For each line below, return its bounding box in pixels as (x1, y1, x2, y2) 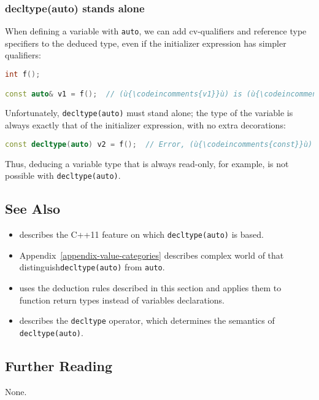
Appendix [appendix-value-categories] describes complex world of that (19, 248, 284, 261)
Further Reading (5, 356, 112, 375)
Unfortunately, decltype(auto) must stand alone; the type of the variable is (5, 106, 293, 119)
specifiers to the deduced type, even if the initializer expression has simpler (5, 36, 286, 49)
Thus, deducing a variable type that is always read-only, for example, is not (5, 157, 289, 170)
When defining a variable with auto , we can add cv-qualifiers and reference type (5, 25, 307, 37)
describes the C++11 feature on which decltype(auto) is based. (19, 228, 264, 241)
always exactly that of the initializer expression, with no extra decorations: (5, 119, 286, 131)
